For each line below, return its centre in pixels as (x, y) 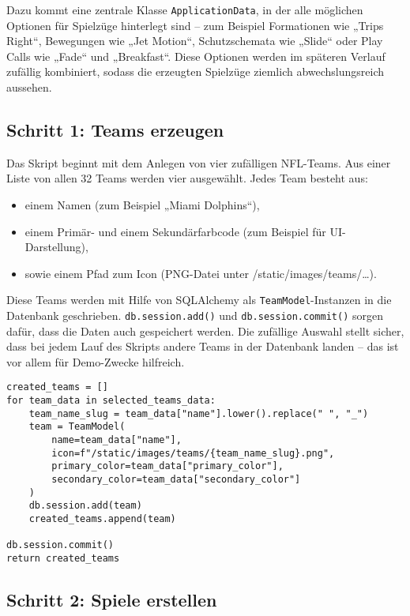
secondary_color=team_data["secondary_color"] (176, 480)
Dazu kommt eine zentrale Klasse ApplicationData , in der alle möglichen (185, 9)
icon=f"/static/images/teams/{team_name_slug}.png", (193, 453)
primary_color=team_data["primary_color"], (167, 466)
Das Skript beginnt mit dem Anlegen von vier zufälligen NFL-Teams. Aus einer (199, 162)
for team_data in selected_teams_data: (111, 401)
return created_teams (63, 559)
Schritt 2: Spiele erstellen (112, 600)
